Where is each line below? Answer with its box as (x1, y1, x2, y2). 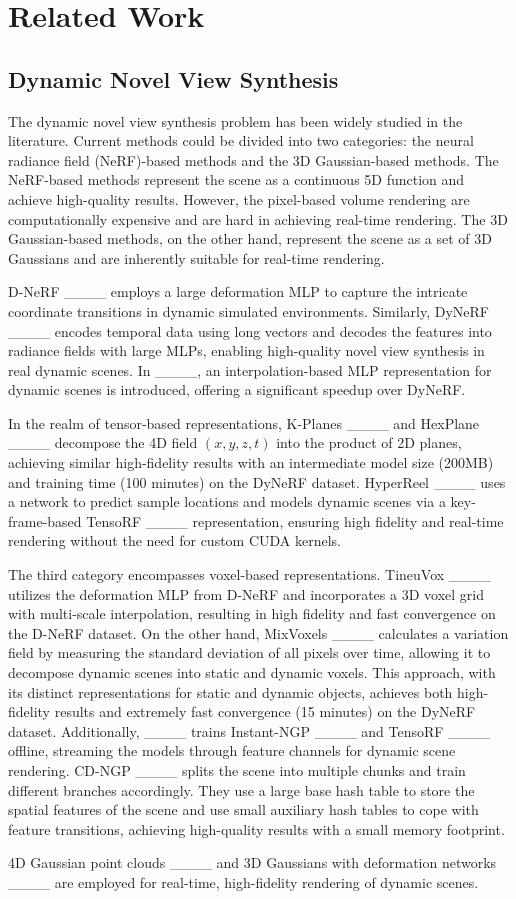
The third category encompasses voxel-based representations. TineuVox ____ (8, 564, 491, 585)
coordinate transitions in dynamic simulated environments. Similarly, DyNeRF (8, 300, 489, 321)
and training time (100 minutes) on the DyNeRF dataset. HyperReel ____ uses (8, 471, 506, 492)
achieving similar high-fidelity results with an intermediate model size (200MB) (8, 452, 494, 473)
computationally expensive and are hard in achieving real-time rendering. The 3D (8, 208, 508, 229)
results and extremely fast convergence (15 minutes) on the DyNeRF (54, 701, 476, 722)
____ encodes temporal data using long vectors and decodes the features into (8, 320, 492, 341)
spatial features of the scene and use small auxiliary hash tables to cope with (8, 799, 479, 820)
